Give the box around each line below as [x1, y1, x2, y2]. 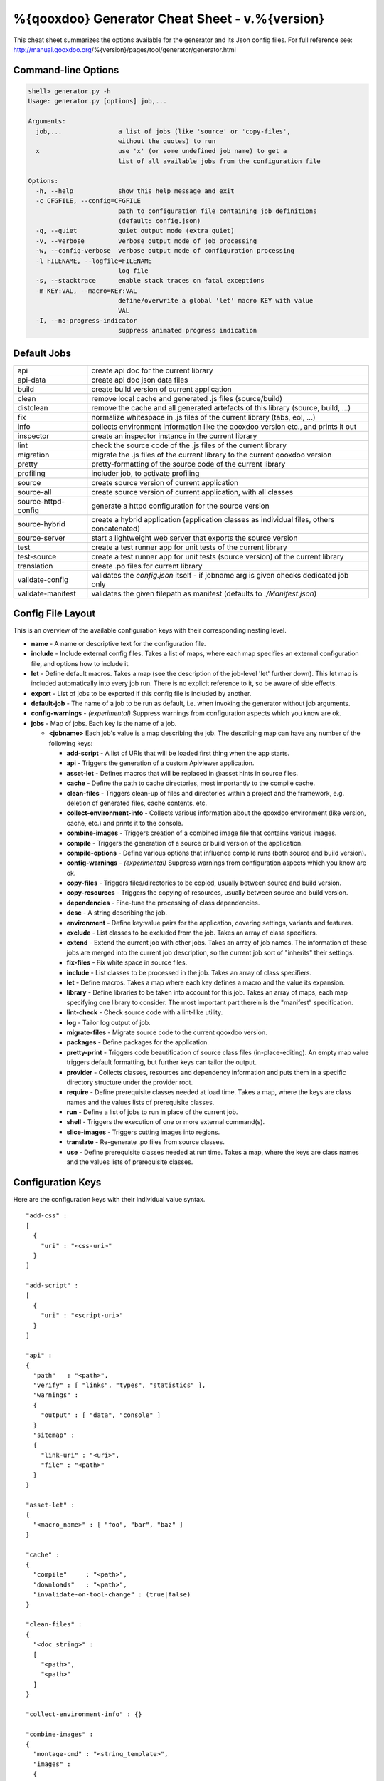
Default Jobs [13, 347, 71, 359]
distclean [17, 403, 48, 412]
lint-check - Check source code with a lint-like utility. [66, 1008, 223, 1017]
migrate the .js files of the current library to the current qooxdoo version [91, 450, 332, 459]
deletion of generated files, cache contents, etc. [66, 799, 208, 807]
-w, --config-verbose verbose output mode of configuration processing [36, 246, 295, 255]
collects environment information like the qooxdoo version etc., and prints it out [91, 421, 357, 431]
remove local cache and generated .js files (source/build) [91, 393, 283, 403]
